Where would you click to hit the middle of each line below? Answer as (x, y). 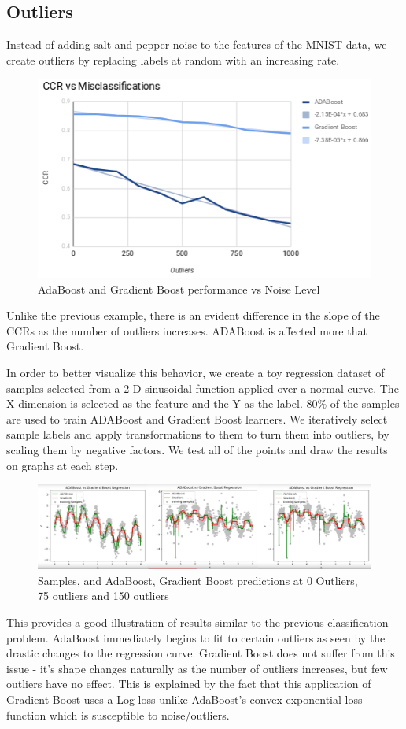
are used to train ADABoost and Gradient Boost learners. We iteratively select (197, 418)
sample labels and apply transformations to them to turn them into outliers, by (198, 434)
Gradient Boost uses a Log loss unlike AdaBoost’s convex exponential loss (185, 699)
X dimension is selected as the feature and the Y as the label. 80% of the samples (203, 403)
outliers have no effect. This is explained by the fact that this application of (189, 684)
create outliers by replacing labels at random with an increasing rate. (173, 59)
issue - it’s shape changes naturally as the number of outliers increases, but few (197, 668)
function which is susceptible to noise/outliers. (118, 714)
